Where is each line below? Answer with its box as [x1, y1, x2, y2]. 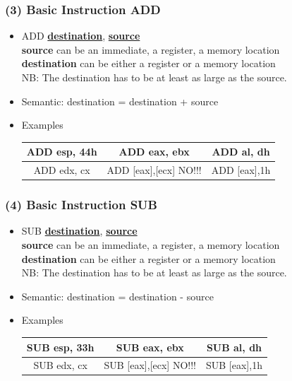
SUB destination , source [21, 223, 138, 238]
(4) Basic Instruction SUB [5, 196, 157, 213]
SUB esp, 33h [26, 339, 95, 354]
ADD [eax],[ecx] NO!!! [107, 163, 202, 177]
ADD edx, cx [33, 163, 90, 177]
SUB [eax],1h [206, 358, 262, 373]
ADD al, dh [212, 144, 270, 159]
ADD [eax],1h [211, 163, 271, 177]
